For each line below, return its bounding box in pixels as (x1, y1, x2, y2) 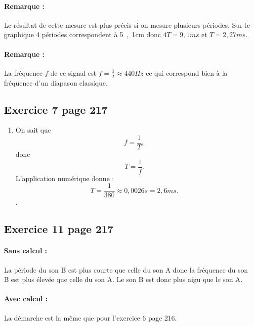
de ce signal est (50, 67, 96, 78)
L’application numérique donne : (15, 173, 114, 183)
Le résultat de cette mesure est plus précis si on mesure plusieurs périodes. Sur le (4, 19, 250, 30)
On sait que (15, 125, 51, 135)
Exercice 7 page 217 (4, 101, 108, 117)
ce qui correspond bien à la (146, 67, 228, 78)
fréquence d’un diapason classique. (4, 77, 108, 88)
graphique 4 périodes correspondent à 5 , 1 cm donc (4, 29, 161, 40)
